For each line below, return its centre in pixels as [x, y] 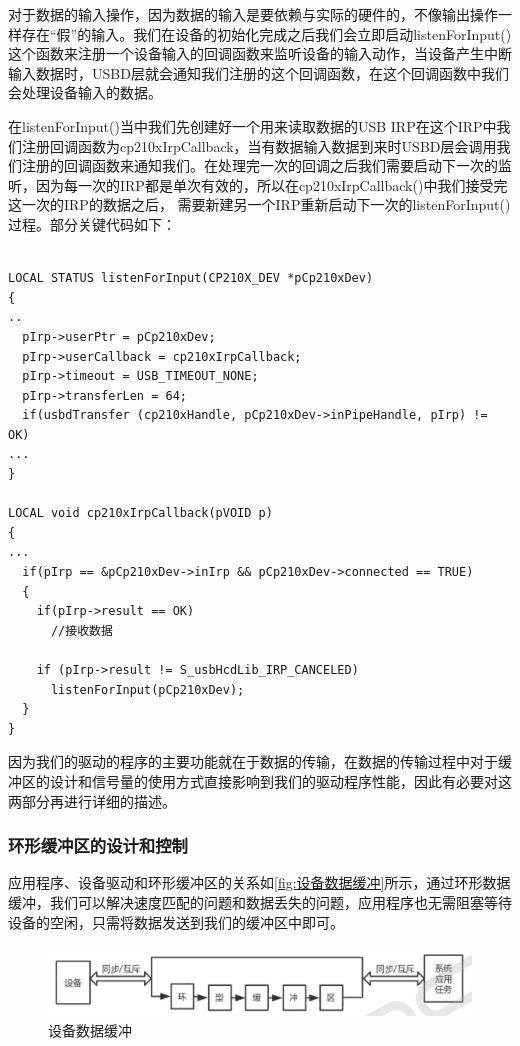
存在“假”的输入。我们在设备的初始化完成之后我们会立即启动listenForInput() [266, 33]
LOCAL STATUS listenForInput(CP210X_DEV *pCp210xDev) [191, 278]
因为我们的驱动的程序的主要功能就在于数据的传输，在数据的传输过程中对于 [253, 761]
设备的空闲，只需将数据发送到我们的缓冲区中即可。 [176, 921]
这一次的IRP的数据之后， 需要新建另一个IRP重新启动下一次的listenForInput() [259, 204]
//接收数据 [81, 630]
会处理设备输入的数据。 [85, 92]
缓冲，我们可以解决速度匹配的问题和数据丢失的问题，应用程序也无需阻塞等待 [260, 901]
